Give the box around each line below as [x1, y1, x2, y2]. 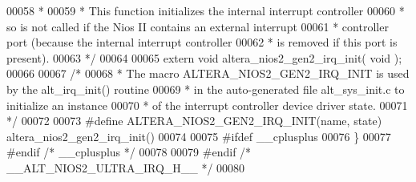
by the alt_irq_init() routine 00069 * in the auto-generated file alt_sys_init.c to [6, 80, 405, 97]
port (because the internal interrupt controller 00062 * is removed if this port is [6, 34, 398, 51]
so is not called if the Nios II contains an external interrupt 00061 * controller [6, 18, 389, 34]
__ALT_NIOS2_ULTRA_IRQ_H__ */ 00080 [6, 159, 245, 176]
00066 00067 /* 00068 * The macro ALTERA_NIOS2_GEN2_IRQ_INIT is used [6, 65, 410, 82]
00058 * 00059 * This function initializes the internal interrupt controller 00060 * [6, 2, 405, 18]
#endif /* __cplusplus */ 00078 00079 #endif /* [6, 144, 252, 160]
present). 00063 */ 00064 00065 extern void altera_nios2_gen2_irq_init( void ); [6, 49, 402, 66]
